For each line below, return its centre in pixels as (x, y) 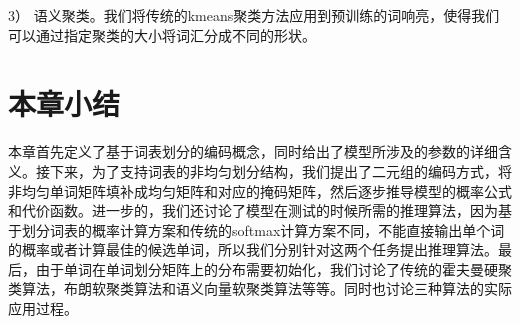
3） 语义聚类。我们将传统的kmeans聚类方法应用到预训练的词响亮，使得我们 (254, 15)
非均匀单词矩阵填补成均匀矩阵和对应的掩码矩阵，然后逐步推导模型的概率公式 (260, 190)
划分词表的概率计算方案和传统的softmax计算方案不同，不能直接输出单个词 (263, 229)
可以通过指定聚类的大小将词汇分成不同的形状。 (162, 34)
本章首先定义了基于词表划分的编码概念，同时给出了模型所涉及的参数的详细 (253, 151)
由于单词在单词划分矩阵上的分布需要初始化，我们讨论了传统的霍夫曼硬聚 (273, 268)
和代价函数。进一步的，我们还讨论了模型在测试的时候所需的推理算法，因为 (253, 210)
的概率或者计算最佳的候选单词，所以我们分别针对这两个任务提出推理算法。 (253, 249)
